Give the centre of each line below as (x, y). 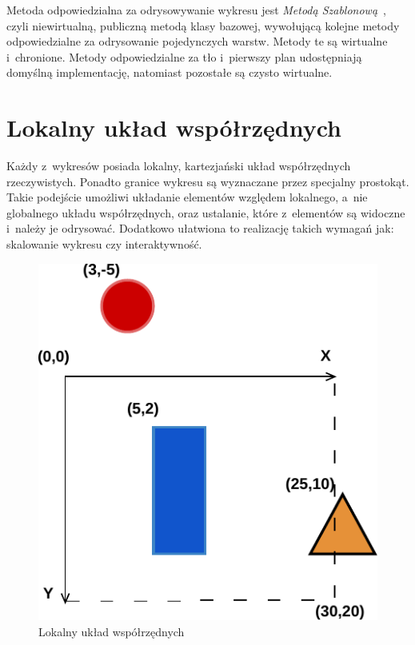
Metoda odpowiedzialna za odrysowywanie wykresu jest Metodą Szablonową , (196, 10)
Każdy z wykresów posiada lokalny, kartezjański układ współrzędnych (179, 166)
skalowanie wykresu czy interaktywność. (104, 244)
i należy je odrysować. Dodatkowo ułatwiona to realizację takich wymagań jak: (200, 228)
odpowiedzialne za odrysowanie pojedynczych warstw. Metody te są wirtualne (197, 41)
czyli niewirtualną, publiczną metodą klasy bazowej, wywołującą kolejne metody (203, 25)
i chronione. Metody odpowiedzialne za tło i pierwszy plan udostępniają (184, 56)
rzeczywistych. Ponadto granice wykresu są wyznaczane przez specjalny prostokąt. (208, 181)
